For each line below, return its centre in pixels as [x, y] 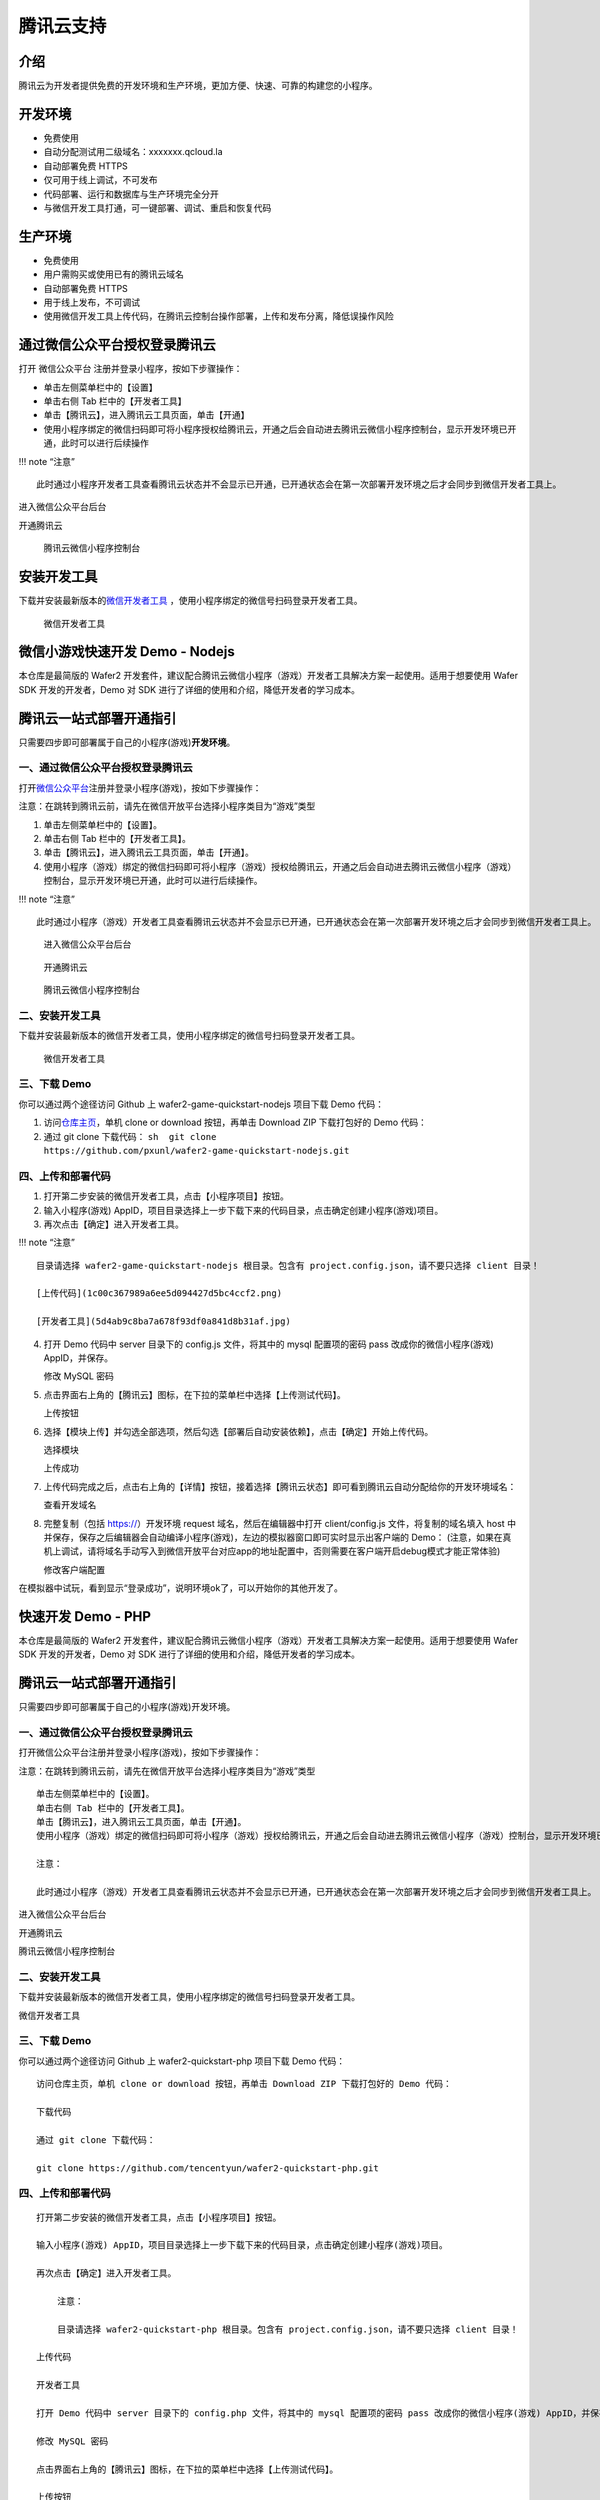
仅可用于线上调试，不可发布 [100, 180]
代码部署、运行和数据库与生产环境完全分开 [131, 194]
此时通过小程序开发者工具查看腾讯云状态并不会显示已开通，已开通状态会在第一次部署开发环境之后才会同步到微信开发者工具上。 [299, 484]
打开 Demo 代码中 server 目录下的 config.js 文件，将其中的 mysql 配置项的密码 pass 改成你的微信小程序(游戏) [268, 1344]
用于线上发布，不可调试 [91, 302]
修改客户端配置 [74, 1569]
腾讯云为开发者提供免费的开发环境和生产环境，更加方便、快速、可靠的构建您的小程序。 [198, 86]
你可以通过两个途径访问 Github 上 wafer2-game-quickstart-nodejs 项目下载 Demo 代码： [201, 1104]
